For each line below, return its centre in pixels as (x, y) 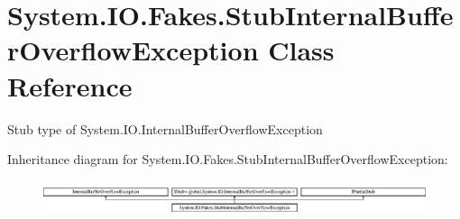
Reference (70, 85)
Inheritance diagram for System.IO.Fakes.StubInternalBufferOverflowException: (228, 159)
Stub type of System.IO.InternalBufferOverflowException (165, 128)
